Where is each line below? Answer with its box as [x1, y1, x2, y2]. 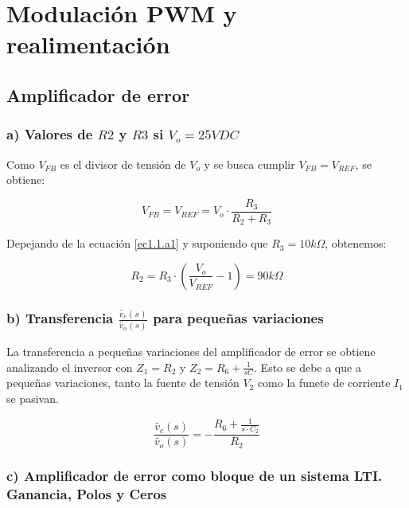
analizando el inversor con [6, 358, 133, 375]
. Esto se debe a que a [254, 358, 361, 375]
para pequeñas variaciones [153, 307, 324, 327]
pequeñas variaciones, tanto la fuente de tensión [6, 374, 240, 391]
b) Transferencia [6, 307, 114, 327]
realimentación [6, 28, 170, 61]
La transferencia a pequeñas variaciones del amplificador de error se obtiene [6, 343, 376, 359]
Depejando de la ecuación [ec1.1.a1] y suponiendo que [6, 235, 268, 252]
